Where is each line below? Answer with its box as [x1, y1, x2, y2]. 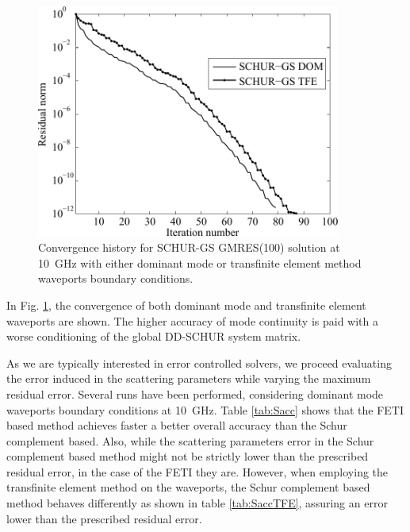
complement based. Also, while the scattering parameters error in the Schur [6, 432, 374, 449]
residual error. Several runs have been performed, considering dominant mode [6, 385, 384, 402]
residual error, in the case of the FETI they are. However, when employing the [6, 463, 389, 480]
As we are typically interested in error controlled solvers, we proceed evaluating [6, 354, 392, 371]
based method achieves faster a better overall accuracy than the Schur [6, 417, 347, 434]
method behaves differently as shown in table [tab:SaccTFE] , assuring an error [6, 495, 388, 511]
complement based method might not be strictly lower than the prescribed [6, 448, 369, 465]
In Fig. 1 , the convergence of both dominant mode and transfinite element [6, 296, 366, 313]
